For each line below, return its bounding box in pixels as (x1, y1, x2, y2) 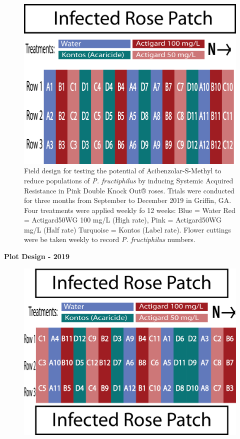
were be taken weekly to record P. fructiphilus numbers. (24, 234, 195, 245)
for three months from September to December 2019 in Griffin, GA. (24, 195, 231, 205)
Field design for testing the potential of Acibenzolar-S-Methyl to (24, 165, 221, 176)
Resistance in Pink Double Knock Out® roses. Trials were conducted (24, 185, 234, 195)
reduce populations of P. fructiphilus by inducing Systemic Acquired (24, 175, 233, 185)
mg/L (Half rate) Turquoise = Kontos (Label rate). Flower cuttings (24, 224, 231, 235)
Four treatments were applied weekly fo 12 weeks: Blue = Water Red (24, 204, 235, 215)
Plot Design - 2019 (4, 251, 69, 262)
